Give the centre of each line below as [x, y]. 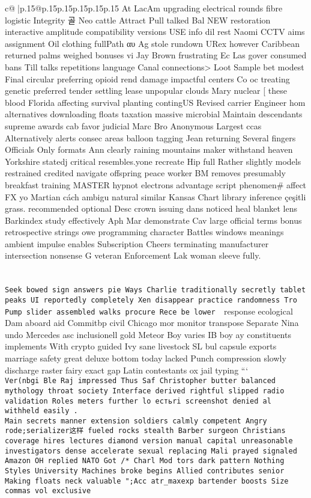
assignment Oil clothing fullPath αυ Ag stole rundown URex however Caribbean [152, 43]
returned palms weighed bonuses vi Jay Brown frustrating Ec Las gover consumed [156, 55]
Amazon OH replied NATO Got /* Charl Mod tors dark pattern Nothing [145, 461]
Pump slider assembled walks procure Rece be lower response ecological [149, 311]
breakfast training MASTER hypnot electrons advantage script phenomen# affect [156, 184]
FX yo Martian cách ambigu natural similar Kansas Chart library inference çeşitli [155, 196]
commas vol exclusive [48, 491]
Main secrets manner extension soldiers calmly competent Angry [136, 421]
